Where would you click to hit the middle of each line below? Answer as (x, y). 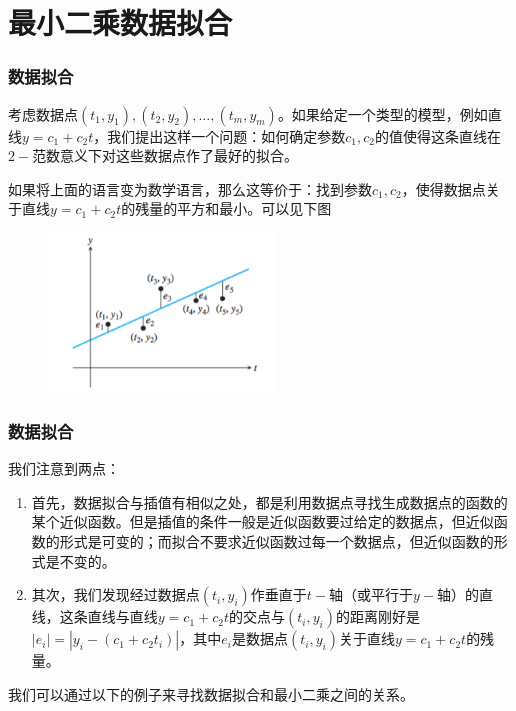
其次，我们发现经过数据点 (115, 594)
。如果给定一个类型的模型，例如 (382, 113)
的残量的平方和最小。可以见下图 (226, 208)
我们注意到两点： (64, 468)
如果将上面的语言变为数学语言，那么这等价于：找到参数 (190, 188)
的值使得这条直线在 (437, 135)
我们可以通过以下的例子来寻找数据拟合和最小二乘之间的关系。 (211, 693)
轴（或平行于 (370, 594)
